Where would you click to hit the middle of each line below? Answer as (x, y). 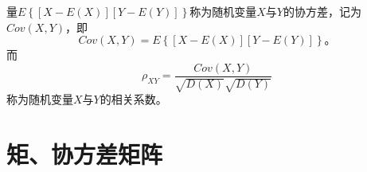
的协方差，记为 (322, 11)
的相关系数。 (133, 99)
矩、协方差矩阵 (85, 154)
